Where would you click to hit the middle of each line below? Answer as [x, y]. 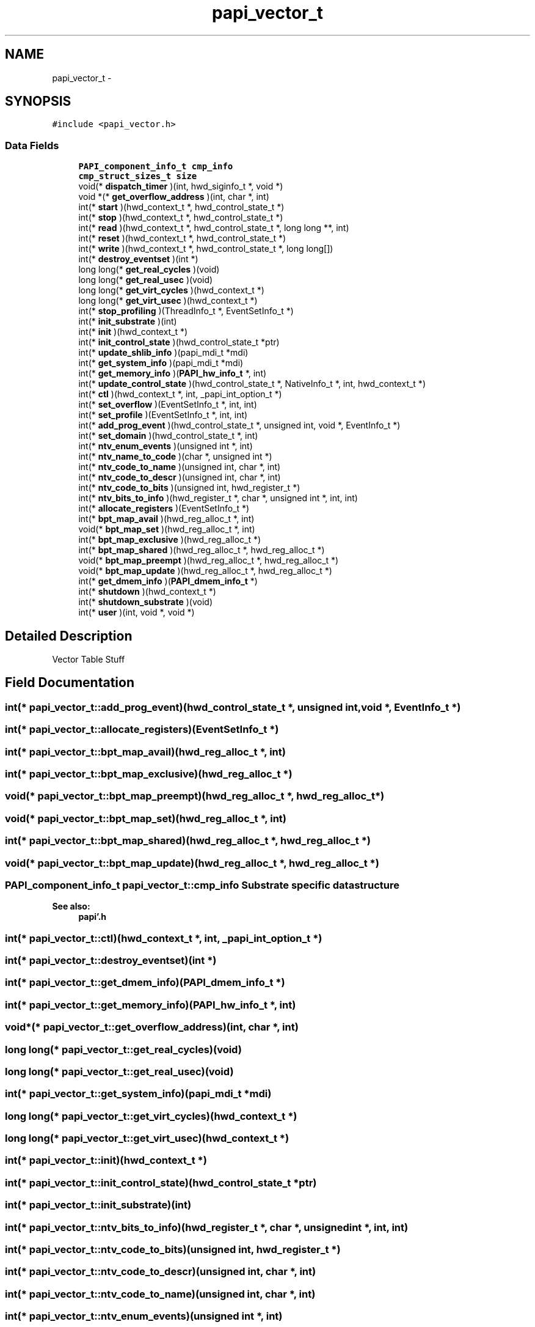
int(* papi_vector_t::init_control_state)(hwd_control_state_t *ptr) [161, 1182]
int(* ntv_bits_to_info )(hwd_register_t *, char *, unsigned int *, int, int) [218, 498]
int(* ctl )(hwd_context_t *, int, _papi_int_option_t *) [180, 394]
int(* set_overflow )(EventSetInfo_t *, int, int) [168, 405]
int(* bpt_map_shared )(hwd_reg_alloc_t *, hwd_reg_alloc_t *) [202, 550]
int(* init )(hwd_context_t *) [133, 332]
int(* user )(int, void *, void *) [136, 612]
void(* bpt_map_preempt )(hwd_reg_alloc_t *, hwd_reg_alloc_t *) [209, 561]
